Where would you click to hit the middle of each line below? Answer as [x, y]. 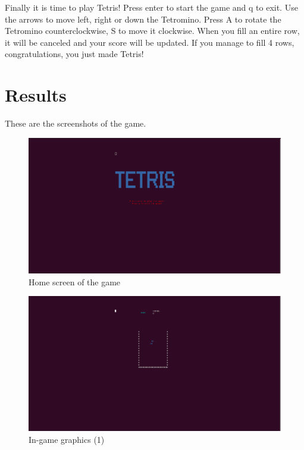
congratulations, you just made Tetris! [74, 54]
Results [36, 95]
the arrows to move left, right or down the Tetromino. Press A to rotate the [143, 19]
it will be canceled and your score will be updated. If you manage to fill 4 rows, [150, 42]
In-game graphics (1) [67, 439]
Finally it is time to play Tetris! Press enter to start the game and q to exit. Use [151, 7]
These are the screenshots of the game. [76, 123]
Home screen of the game [75, 281]
